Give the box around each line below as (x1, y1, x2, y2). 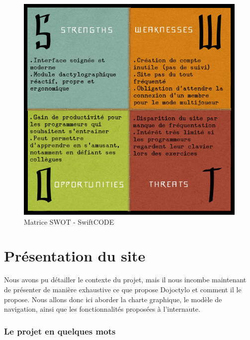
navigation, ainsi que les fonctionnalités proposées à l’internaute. (4, 304, 200, 314)
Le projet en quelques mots (4, 325, 116, 337)
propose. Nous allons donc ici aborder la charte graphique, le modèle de (4, 294, 222, 304)
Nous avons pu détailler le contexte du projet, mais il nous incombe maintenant (4, 274, 247, 285)
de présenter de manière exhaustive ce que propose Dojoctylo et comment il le (4, 284, 242, 294)
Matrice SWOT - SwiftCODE (24, 216, 114, 227)
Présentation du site (4, 246, 146, 266)
